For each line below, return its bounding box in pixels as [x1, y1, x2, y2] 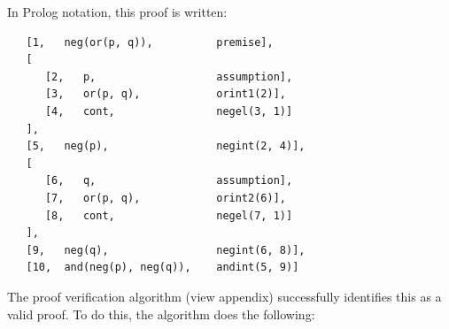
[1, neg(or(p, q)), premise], [26, 35, 274, 49]
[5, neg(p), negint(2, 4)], [26, 140, 306, 153]
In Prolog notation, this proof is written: [7, 3, 228, 20]
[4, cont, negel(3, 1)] [44, 104, 293, 118]
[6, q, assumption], [44, 174, 293, 187]
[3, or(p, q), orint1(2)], [44, 88, 286, 101]
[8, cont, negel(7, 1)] [44, 209, 293, 222]
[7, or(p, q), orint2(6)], [44, 191, 286, 204]
